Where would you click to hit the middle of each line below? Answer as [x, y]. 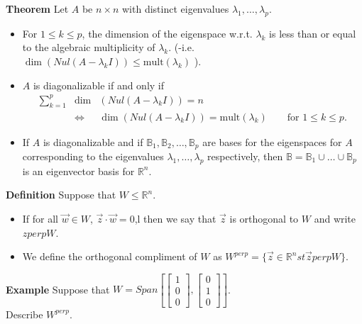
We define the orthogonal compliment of [110, 256]
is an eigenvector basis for [78, 171]
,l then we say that [175, 218]
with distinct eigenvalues [176, 9]
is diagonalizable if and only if [99, 85]
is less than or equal [313, 33]
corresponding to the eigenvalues [93, 156]
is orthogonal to [264, 218]
